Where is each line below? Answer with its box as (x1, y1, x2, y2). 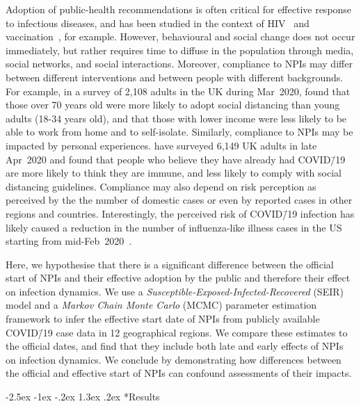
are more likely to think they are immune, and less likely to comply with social (6, 165, 342, 180)
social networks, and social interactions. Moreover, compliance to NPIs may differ (6, 56, 353, 71)
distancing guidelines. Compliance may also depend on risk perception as (6, 179, 316, 193)
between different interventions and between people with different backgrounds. (6, 70, 344, 84)
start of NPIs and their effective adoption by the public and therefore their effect (6, 270, 351, 285)
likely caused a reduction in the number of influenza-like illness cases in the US (6, 220, 342, 234)
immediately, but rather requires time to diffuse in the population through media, (6, 42, 354, 57)
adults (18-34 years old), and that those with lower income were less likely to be (6, 111, 347, 125)
